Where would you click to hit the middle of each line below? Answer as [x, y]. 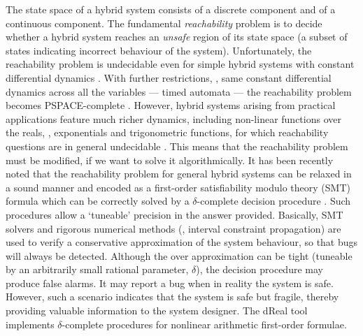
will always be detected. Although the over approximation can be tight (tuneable [179, 255]
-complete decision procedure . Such [274, 201]
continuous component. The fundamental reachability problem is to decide [164, 23]
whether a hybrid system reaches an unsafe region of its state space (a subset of [177, 37]
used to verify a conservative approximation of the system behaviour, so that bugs [182, 242]
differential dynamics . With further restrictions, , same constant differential [169, 77]
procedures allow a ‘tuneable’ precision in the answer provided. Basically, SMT [175, 214]
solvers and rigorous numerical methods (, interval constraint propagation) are [173, 228]
